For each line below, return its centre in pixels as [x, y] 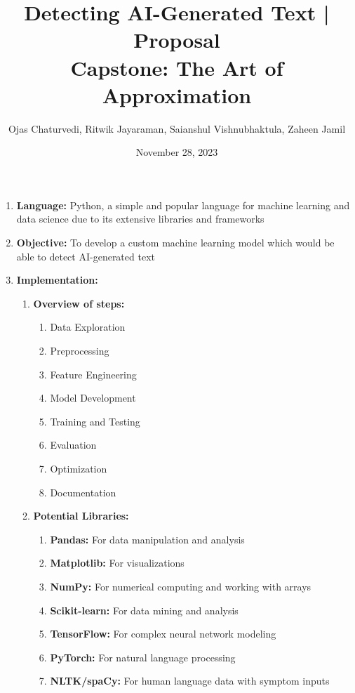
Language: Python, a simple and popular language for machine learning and [183, 205]
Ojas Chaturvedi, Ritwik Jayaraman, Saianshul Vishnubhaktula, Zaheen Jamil [177, 128]
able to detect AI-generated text [86, 256]
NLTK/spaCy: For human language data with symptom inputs [190, 681]
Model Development [93, 398]
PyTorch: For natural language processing [143, 657]
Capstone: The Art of [177, 67]
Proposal [177, 40]
